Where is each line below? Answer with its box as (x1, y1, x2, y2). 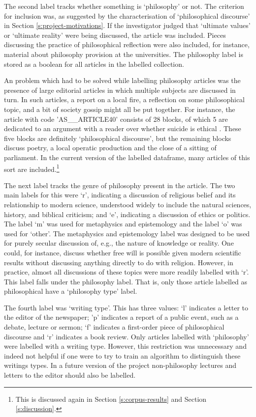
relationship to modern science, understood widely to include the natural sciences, (4, 199, 252, 209)
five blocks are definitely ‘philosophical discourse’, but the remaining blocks (4, 133, 231, 143)
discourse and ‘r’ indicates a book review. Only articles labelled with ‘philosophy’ (4, 331, 249, 341)
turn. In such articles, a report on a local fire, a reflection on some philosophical (4, 94, 245, 105)
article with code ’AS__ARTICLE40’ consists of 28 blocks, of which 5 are (4, 113, 228, 124)
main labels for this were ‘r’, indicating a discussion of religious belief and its (4, 190, 236, 200)
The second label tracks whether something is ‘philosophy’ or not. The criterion (4, 1, 244, 11)
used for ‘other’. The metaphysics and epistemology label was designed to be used (4, 228, 250, 238)
